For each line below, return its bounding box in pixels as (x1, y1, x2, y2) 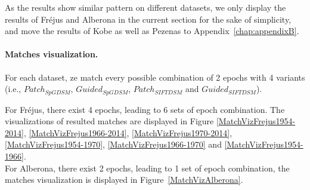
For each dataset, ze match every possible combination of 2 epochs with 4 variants (5, 71, 305, 83)
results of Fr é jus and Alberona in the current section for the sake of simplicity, (5, 13, 292, 25)
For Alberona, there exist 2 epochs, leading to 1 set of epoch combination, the (5, 161, 290, 174)
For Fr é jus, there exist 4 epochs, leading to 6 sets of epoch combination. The (5, 103, 285, 115)
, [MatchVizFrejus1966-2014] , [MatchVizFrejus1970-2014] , (23, 126, 232, 139)
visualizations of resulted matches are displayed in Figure (5, 115, 214, 127)
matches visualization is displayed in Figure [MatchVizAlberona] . (5, 173, 243, 186)
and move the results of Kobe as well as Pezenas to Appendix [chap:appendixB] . (5, 24, 299, 37)
